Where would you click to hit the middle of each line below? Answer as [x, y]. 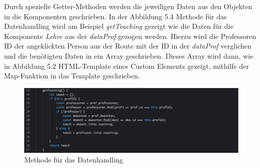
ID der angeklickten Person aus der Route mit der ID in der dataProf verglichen [128, 46]
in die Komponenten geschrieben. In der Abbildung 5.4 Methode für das [116, 16]
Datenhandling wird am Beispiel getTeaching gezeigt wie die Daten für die [119, 26]
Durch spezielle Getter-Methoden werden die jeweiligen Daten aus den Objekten [128, 6]
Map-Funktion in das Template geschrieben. [72, 76]
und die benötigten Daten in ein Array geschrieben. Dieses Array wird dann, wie [129, 55]
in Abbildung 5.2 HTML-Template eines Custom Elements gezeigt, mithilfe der [127, 66]
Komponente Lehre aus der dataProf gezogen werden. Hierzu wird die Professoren [130, 36]
